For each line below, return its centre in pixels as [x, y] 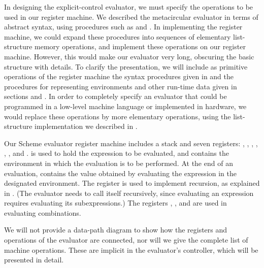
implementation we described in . [86, 126]
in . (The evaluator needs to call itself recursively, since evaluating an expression [129, 193]
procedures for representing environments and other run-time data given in [121, 86]
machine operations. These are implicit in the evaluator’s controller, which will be [131, 249]
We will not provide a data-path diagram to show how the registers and [116, 230]
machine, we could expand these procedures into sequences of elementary [118, 36]
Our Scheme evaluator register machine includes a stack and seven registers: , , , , [131, 143]
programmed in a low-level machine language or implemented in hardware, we [125, 106]
